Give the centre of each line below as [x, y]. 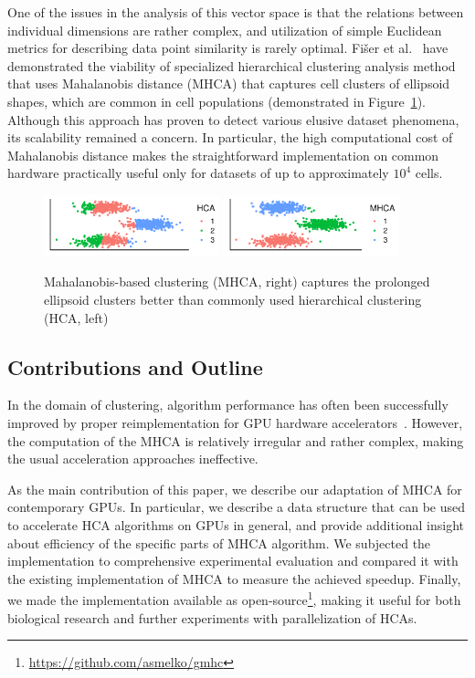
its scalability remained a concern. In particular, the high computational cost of [230, 137]
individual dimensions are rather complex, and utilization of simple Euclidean [225, 30]
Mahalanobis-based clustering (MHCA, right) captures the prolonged [237, 282]
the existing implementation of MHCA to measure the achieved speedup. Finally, [234, 578]
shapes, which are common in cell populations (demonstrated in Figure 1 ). [216, 101]
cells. [429, 173]
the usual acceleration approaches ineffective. [133, 459]
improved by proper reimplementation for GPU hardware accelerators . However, [235, 422]
